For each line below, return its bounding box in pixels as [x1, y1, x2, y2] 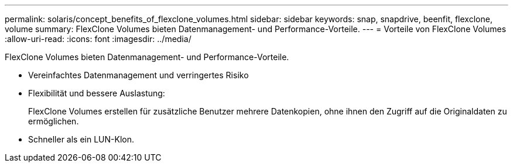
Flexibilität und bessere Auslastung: [28, 88, 165, 98]
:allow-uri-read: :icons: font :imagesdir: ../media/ [5, 34, 191, 44]
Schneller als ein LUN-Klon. [28, 134, 135, 144]
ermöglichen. [28, 116, 79, 126]
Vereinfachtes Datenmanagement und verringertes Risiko [28, 70, 249, 80]
